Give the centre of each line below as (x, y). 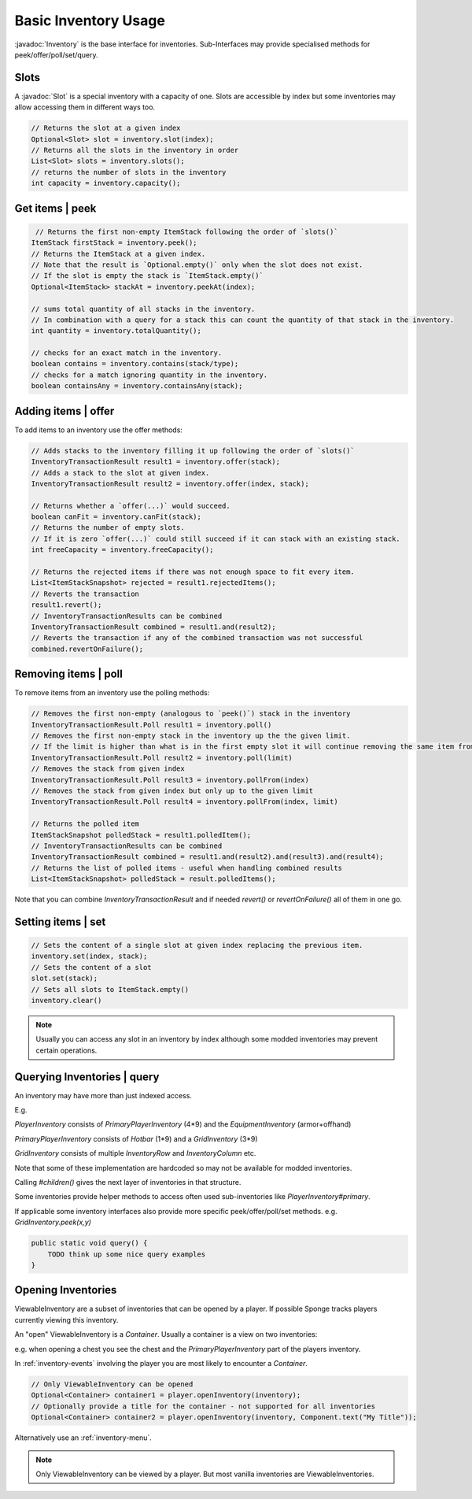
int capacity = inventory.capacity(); (106, 183)
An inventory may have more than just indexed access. (103, 1095)
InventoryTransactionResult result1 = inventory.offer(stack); (156, 462)
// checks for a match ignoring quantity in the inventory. (149, 375)
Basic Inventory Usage (90, 20)
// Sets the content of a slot (92, 967)
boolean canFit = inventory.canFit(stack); (116, 517)
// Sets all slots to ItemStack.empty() (110, 989)
